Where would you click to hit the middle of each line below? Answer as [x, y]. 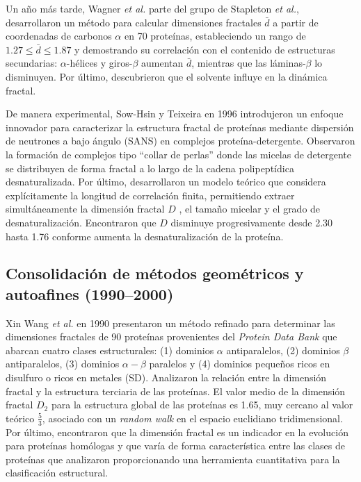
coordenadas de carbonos [59, 36]
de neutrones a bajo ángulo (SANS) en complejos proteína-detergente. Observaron [180, 141]
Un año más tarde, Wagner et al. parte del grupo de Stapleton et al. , [152, 8]
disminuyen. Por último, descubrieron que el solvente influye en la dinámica [167, 76]
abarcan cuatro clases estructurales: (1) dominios [110, 350]
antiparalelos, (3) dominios [63, 364]
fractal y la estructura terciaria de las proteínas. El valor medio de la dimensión [176, 391]
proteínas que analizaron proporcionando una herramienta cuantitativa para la [173, 459]
